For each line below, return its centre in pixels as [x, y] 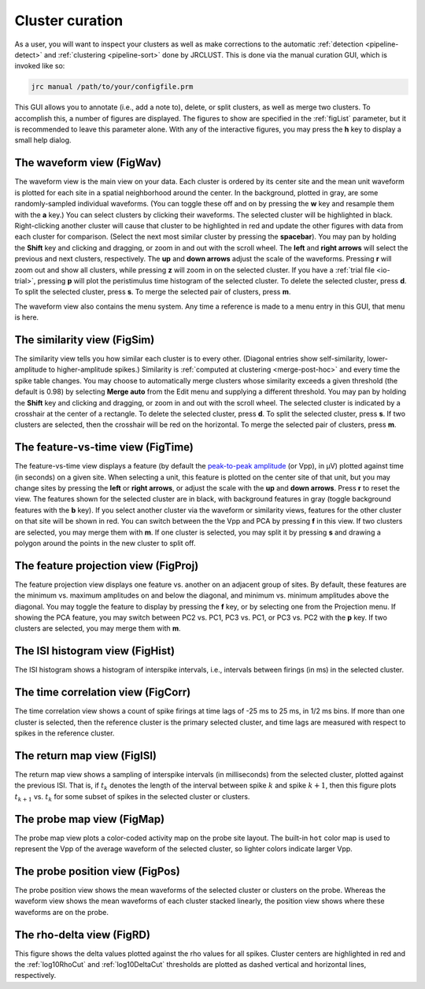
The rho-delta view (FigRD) [83, 934]
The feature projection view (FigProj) [107, 566]
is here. [27, 317]
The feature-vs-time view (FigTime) [104, 448]
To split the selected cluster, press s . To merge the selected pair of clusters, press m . [153, 292]
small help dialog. [43, 140]
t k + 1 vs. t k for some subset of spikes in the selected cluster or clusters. [132, 797]
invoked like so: [40, 66]
